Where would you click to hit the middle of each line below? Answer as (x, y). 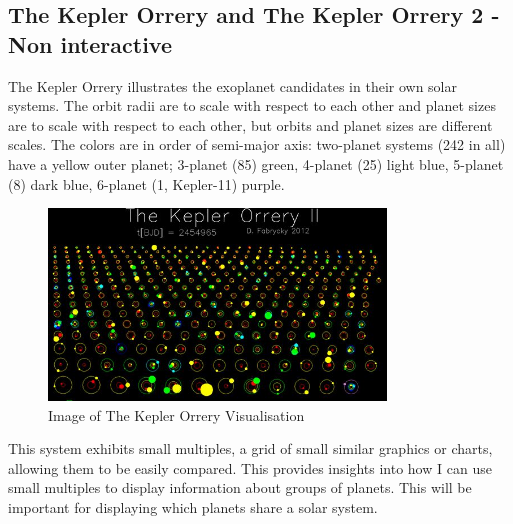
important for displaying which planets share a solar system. (193, 506)
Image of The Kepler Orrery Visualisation (176, 414)
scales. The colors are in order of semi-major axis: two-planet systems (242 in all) (257, 144)
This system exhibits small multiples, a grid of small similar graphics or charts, (250, 448)
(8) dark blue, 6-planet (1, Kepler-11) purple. (146, 183)
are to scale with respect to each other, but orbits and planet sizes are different (250, 124)
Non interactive (90, 43)
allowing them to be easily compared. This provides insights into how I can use (250, 467)
